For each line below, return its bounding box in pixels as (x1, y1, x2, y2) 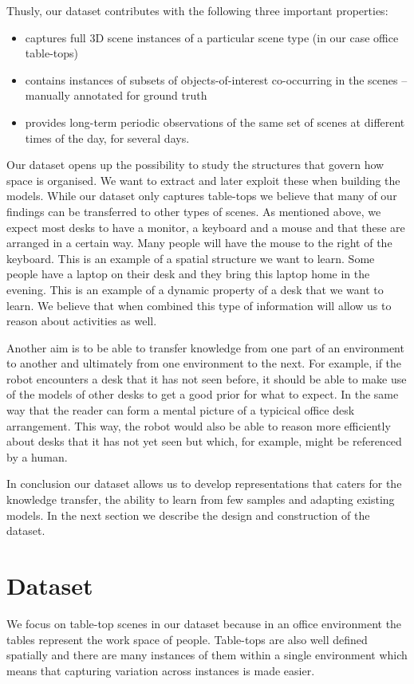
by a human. (6, 448, 68, 465)
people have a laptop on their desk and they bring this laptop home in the (6, 265, 370, 282)
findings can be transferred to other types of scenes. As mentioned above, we (6, 202, 381, 219)
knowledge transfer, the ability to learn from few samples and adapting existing (6, 491, 395, 508)
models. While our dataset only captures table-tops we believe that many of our (6, 187, 397, 204)
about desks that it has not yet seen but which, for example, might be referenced (6, 433, 402, 450)
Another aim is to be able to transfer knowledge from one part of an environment (6, 339, 404, 356)
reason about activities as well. (6, 313, 157, 329)
